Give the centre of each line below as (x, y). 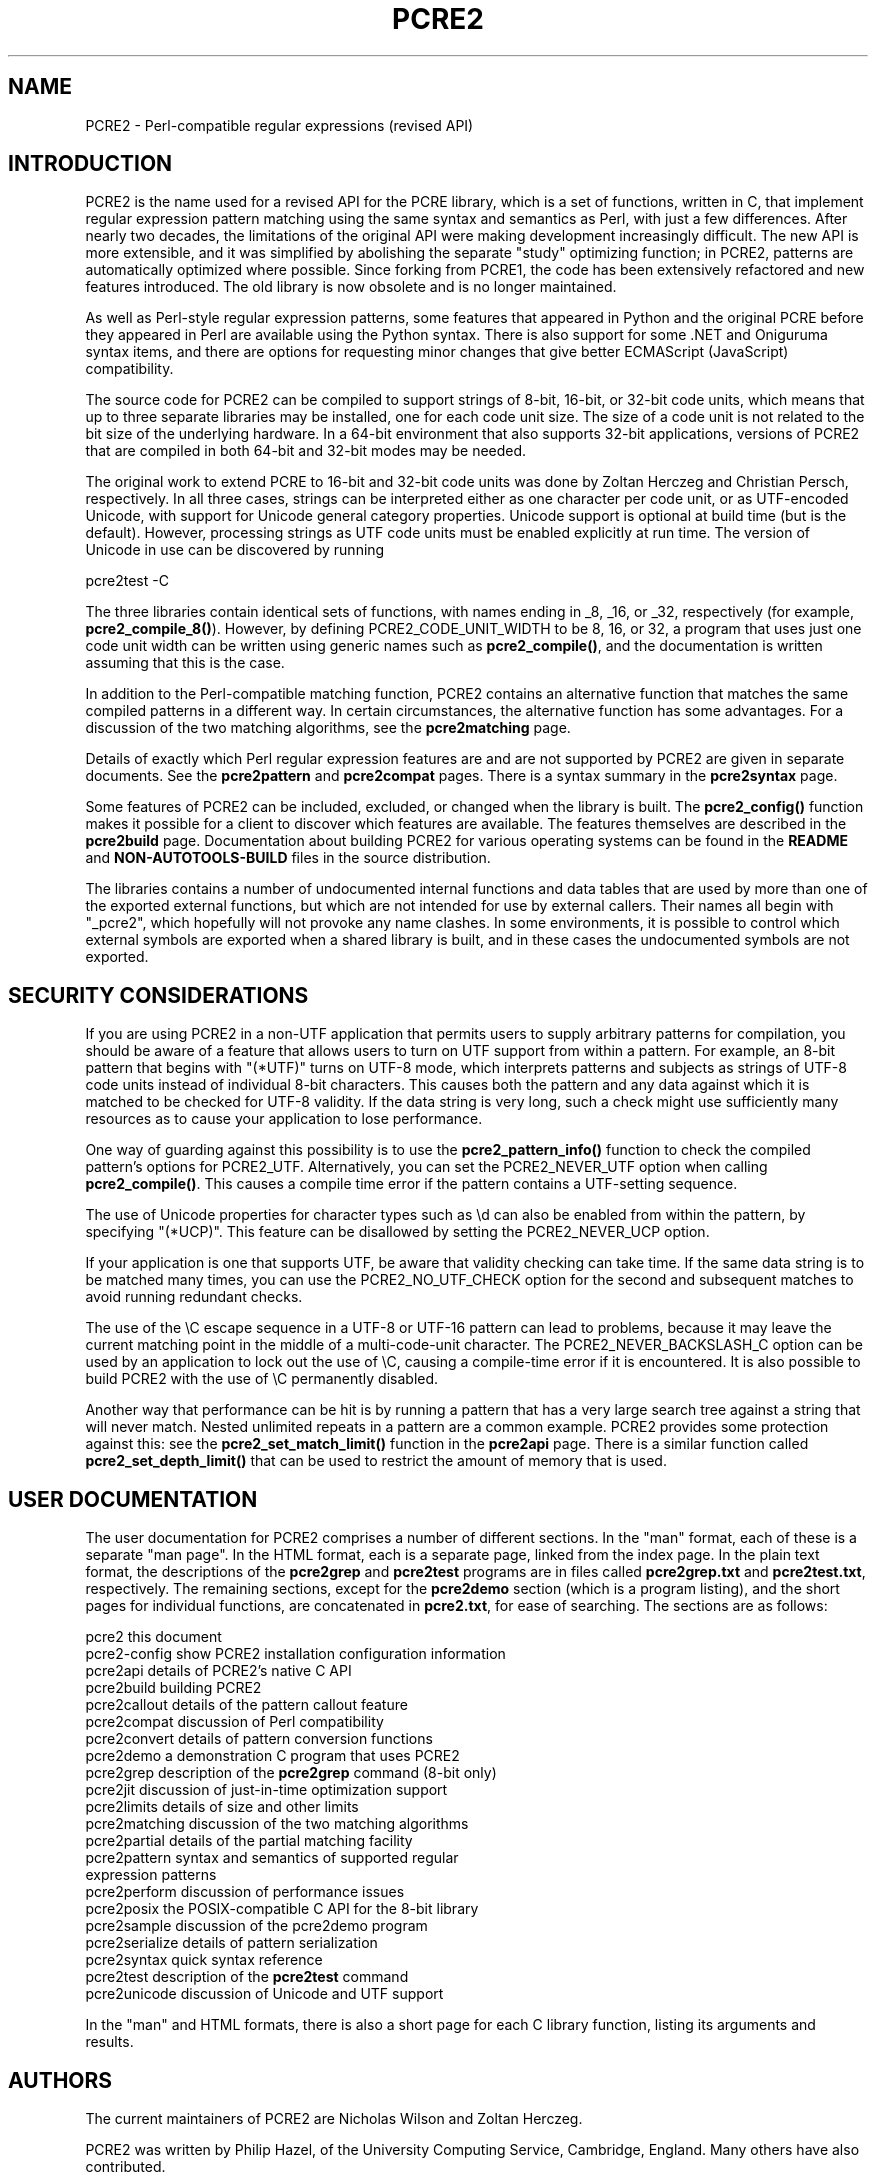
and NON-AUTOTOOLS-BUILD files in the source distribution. (288, 858)
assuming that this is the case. (185, 663)
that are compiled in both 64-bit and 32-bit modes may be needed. (306, 451)
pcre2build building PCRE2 (173, 1688)
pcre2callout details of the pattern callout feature (246, 1705)
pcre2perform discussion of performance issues (245, 1892)
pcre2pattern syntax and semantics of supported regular (272, 1858)
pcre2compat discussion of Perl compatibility (234, 1722)
